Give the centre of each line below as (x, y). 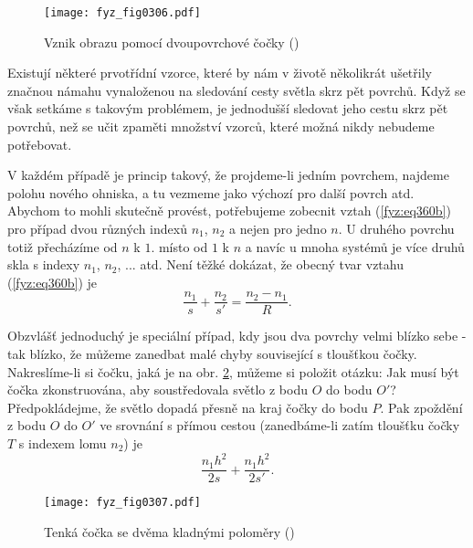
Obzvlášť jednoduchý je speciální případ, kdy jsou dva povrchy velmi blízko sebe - (237, 336)
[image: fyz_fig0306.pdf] (122, 13)
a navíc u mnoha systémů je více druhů (355, 246)
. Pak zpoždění (421, 407)
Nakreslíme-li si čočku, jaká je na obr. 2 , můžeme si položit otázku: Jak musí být (233, 371)
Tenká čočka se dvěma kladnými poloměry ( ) (169, 531)
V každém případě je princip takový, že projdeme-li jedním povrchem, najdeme (228, 175)
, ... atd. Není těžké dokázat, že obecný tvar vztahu (260, 264)
